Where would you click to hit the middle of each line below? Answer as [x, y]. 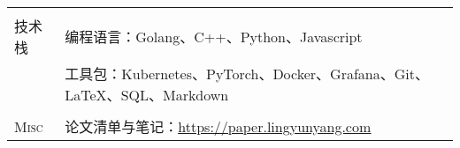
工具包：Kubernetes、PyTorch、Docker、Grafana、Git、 [247, 74]
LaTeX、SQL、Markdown [147, 95]
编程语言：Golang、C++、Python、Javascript [214, 37]
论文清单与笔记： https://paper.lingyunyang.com [218, 126]
